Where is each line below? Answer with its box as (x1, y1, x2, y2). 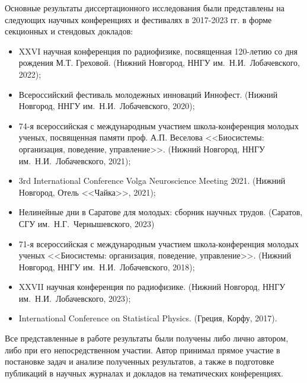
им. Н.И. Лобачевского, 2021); (18, 154, 131, 167)
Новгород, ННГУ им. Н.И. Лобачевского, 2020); (18, 100, 195, 112)
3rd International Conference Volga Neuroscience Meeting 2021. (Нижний (18, 174, 286, 187)
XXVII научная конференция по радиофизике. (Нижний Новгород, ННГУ (18, 280, 286, 293)
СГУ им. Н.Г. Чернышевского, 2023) (18, 217, 155, 229)
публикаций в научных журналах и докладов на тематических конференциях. (5, 366, 283, 379)
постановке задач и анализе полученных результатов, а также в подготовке (5, 355, 274, 368)
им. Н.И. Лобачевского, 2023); (18, 292, 131, 304)
